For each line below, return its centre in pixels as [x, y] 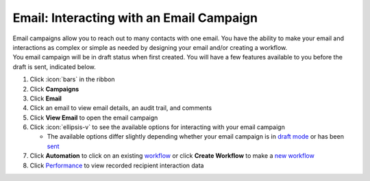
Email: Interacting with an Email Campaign [135, 18]
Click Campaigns [54, 89]
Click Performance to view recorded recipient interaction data [117, 165]
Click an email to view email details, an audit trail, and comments [121, 108]
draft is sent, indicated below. [54, 67]
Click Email [46, 98]
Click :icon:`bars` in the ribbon [73, 79]
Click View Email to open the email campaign [94, 117]
